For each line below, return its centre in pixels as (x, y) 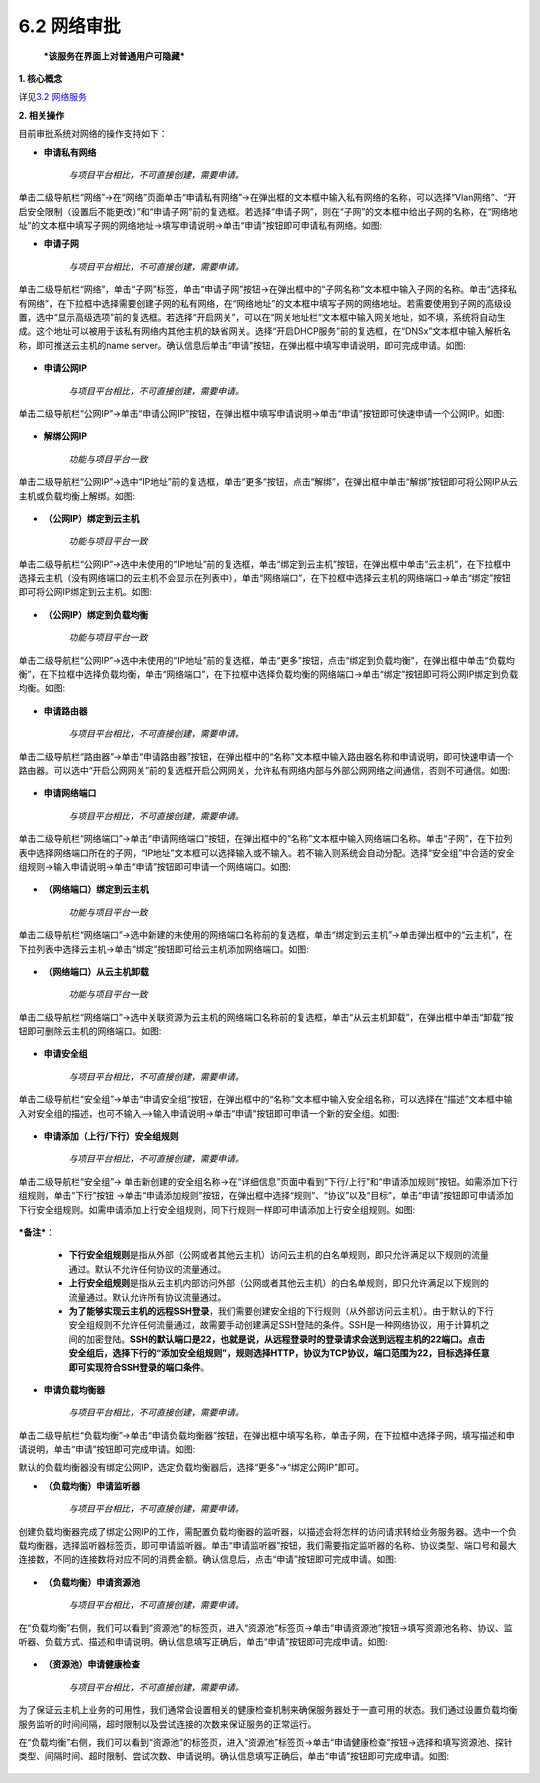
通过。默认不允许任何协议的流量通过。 (147, 1269)
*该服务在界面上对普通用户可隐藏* (114, 56)
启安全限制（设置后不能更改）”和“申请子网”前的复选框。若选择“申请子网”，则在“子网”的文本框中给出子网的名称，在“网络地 (268, 211)
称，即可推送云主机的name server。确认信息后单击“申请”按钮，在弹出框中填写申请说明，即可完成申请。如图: (242, 345)
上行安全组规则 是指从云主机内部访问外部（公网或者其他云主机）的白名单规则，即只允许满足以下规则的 (278, 1283)
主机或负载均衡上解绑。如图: (77, 496)
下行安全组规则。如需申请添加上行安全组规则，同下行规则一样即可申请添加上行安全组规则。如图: (217, 1209)
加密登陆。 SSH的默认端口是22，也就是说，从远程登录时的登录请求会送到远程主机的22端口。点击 (285, 1339)
